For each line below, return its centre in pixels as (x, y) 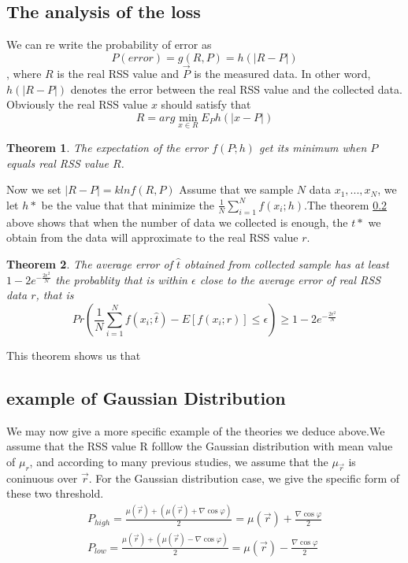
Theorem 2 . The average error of (89, 263)
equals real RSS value (57, 163)
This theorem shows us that (74, 356)
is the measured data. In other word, (282, 74)
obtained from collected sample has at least (287, 263)
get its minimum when (313, 148)
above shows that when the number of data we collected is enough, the (177, 222)
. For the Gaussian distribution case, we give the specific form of (244, 478)
